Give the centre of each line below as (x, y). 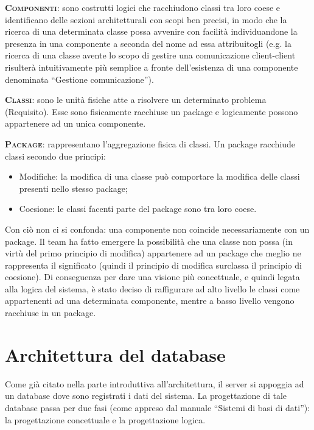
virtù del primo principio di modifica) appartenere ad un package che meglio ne (153, 253)
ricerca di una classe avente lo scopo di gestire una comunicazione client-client (150, 55)
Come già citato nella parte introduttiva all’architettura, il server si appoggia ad (155, 383)
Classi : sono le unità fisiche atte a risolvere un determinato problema (136, 100)
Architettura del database (115, 354)
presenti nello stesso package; (73, 188)
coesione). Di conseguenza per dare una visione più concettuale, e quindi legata (152, 277)
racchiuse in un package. (51, 313)
